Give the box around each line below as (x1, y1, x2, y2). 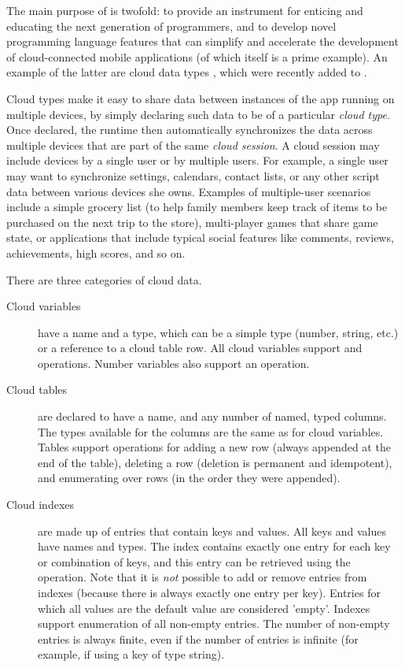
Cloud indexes (6, 496, 75, 513)
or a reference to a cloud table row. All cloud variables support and (38, 340, 363, 356)
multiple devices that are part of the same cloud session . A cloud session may (6, 136, 380, 153)
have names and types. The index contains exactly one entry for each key (38, 538, 391, 555)
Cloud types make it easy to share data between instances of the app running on (6, 90, 395, 106)
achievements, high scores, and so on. (6, 244, 186, 261)
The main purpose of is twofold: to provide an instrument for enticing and (6, 2, 363, 18)
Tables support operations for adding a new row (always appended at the (38, 439, 391, 455)
